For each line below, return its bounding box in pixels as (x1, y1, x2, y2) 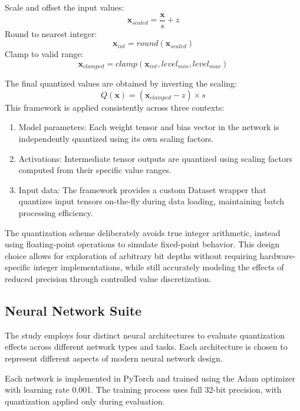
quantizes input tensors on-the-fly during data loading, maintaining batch (18, 195, 285, 207)
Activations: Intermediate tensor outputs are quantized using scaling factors (18, 152, 292, 164)
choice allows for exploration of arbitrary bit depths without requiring (5, 249, 257, 261)
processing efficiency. (18, 207, 93, 219)
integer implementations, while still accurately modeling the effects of (33, 261, 284, 273)
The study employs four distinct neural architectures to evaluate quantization (5, 329, 285, 341)
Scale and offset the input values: (5, 1, 124, 13)
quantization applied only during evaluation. (5, 395, 165, 407)
